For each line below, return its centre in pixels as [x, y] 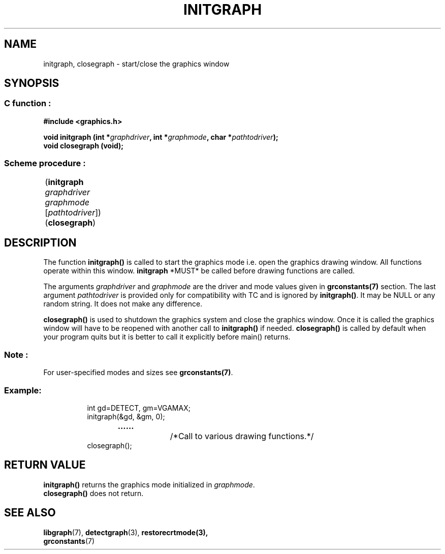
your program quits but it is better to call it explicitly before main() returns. [167, 337]
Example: [23, 390]
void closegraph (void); [84, 145]
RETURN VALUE [45, 465]
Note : [16, 355]
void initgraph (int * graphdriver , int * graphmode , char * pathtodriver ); [161, 137]
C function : [28, 103]
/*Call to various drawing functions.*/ [242, 436]
